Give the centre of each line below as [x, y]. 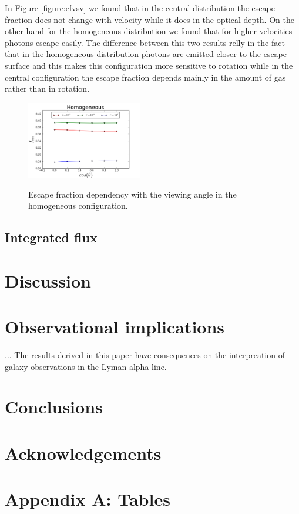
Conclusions [54, 407]
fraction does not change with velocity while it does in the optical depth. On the [149, 19]
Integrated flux [51, 237]
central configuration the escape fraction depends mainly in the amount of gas [145, 77]
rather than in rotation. [47, 89]
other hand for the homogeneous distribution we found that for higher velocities [149, 31]
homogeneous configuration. [78, 206]
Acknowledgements [83, 453]
